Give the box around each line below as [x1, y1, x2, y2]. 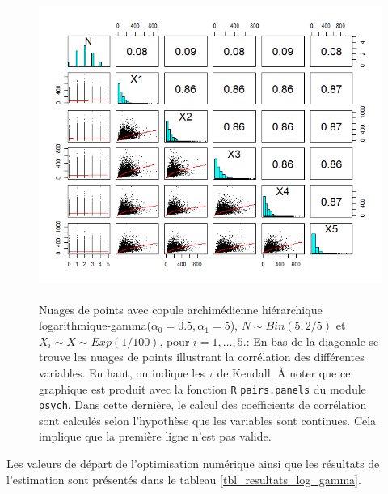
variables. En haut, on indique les [39, 364, 205, 381]
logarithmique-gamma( [39, 317, 151, 334]
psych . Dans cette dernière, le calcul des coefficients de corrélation [39, 396, 367, 413]
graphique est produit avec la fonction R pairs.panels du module [39, 380, 366, 397]
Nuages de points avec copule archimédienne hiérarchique [39, 300, 323, 317]
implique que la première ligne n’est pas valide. [39, 428, 272, 445]
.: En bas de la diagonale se [242, 332, 379, 349]
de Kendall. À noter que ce [217, 364, 351, 381]
